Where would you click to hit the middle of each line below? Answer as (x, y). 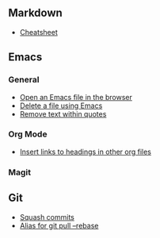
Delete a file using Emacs (61, 106)
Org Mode (28, 134)
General (24, 80)
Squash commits (47, 217)
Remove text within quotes (63, 113)
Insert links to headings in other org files (86, 152)
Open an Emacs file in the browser (76, 97)
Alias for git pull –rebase (59, 225)
